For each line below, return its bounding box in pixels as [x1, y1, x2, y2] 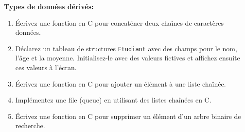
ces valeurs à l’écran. [15, 62, 77, 73]
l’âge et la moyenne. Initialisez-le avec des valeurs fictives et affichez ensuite [15, 53, 240, 63]
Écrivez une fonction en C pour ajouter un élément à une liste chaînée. [15, 78, 226, 88]
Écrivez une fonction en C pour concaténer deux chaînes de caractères [15, 17, 224, 28]
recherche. [15, 120, 45, 131]
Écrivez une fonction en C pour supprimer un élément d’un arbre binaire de [15, 111, 241, 121]
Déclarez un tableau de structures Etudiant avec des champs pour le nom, [15, 43, 237, 53]
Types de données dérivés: [4, 1, 94, 11]
